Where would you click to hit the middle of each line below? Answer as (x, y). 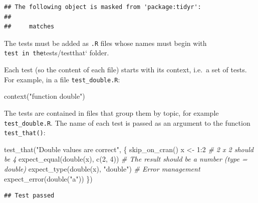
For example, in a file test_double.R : (62, 79)
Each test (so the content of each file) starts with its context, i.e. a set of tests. (125, 70)
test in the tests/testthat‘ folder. (57, 53)
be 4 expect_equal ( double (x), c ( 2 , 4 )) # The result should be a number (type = (126, 159)
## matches (29, 27)
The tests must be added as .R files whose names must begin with (105, 43)
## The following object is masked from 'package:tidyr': (103, 7)
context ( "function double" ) (45, 96)
